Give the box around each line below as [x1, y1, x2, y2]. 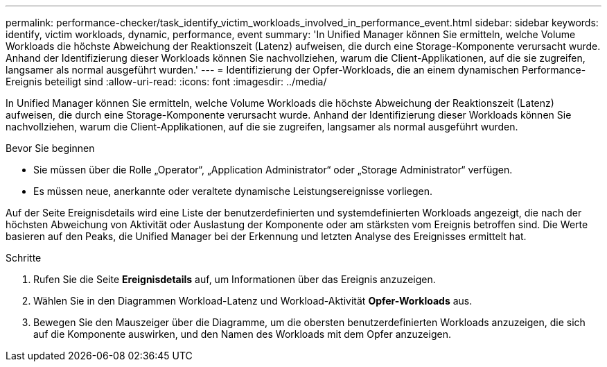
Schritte [6, 252, 42, 264]
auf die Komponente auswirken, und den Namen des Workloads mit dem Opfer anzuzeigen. [33, 328, 451, 340]
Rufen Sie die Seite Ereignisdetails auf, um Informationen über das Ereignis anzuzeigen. [33, 273, 436, 285]
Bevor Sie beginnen [6, 142, 95, 154]
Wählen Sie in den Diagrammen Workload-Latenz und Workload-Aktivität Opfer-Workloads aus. [33, 295, 473, 307]
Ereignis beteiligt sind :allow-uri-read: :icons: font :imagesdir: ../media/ [6, 76, 327, 87]
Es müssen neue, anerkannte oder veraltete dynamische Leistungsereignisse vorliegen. [33, 185, 433, 197]
